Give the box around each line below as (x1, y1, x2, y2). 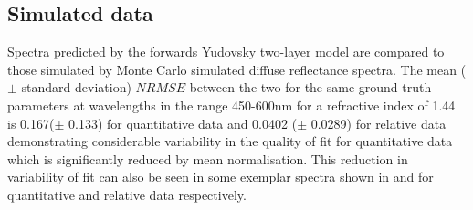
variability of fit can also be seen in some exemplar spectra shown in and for (7, 167, 434, 186)
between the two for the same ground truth (189, 78, 432, 97)
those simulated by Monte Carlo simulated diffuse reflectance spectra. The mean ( (7, 59, 467, 79)
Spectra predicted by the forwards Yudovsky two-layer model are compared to (7, 42, 445, 61)
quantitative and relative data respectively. (7, 184, 247, 204)
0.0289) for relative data (310, 113, 447, 132)
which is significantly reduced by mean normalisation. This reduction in (7, 149, 408, 168)
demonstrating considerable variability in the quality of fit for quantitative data (7, 131, 453, 151)
